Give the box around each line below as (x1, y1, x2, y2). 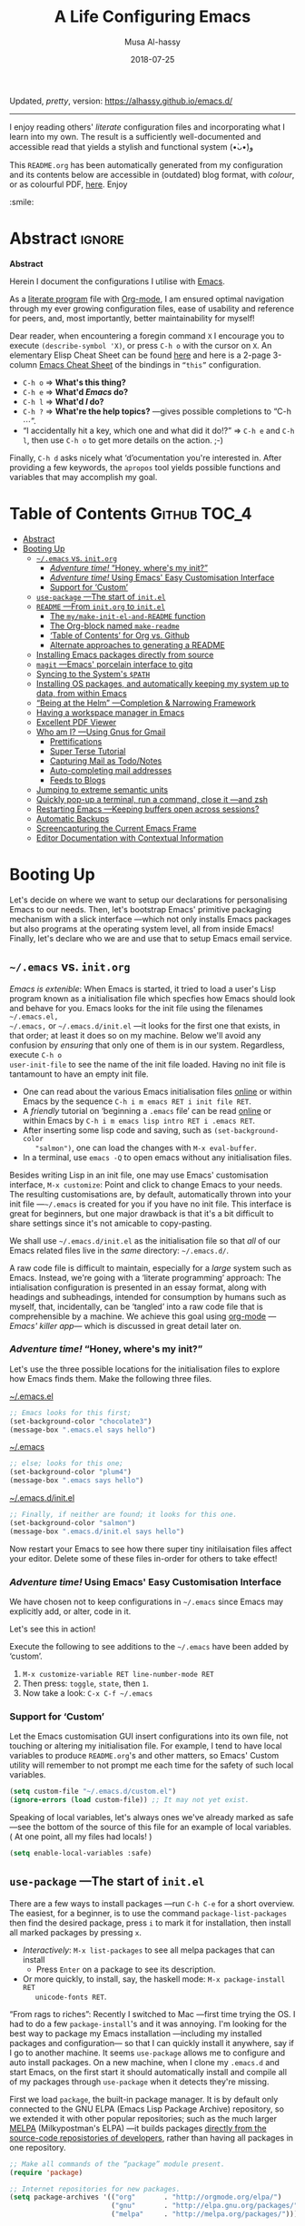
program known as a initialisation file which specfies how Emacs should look (9, 992, 296, 1004)
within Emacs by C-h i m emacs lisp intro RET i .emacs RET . (22, 1115, 256, 1126)
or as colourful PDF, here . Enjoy (9, 179, 128, 190)
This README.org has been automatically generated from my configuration (9, 159, 283, 170)
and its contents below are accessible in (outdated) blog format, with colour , (9, 169, 295, 180)
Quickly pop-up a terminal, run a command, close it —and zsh (35, 793, 269, 804)
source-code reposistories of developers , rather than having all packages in (9, 2132, 293, 2143)
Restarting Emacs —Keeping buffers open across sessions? (35, 803, 260, 814)
